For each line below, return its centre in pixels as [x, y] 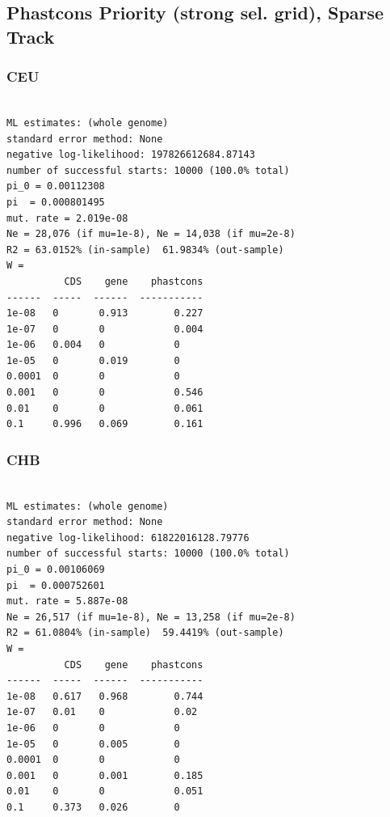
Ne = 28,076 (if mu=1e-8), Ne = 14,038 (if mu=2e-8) [151, 234]
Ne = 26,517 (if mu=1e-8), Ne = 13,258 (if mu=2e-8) [151, 617]
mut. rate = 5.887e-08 [67, 601]
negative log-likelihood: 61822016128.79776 [128, 538]
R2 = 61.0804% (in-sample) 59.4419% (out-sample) [145, 633]
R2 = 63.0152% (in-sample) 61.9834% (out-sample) [145, 250]
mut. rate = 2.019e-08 [67, 218]
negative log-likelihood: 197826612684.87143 [131, 155]
